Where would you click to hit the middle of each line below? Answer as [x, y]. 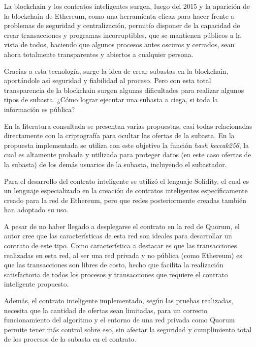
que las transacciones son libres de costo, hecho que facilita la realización [114, 265]
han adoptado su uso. [36, 210]
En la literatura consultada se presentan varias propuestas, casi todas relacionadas [128, 126]
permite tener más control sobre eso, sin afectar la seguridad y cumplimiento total [128, 329]
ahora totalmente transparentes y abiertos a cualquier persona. [99, 54]
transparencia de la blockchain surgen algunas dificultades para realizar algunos [124, 90]
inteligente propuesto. [36, 284]
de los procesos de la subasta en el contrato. [70, 339]
